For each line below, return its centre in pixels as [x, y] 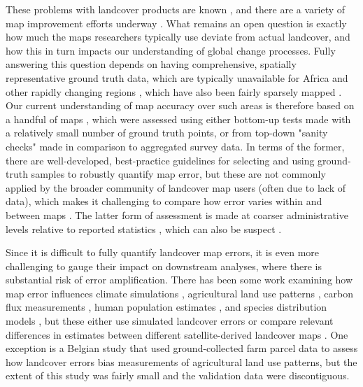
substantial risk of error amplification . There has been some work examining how [179, 280]
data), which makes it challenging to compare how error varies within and [164, 201]
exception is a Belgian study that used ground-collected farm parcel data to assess [182, 348]
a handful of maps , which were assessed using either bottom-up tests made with [178, 119]
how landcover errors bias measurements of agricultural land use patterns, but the [181, 361]
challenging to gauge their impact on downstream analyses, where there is [164, 266]
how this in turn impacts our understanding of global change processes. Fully [171, 50]
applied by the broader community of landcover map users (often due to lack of [176, 187]
